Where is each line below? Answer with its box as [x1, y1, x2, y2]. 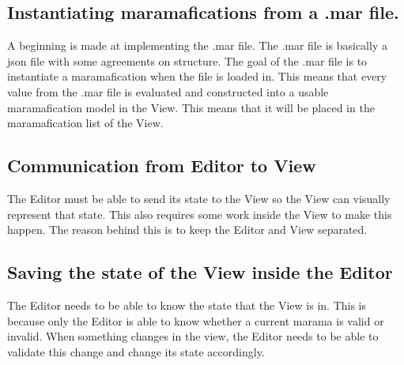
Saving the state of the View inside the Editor [7, 260, 393, 284]
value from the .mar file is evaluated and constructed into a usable [7, 83, 329, 100]
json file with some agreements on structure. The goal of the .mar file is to [7, 52, 368, 69]
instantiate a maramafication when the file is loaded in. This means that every [7, 68, 387, 85]
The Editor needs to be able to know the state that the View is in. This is [7, 296, 367, 313]
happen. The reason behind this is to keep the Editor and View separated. [7, 221, 368, 238]
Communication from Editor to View [7, 153, 316, 178]
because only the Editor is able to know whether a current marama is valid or [7, 312, 384, 329]
